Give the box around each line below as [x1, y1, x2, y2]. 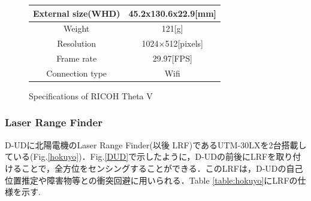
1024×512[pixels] [141, 37, 203, 50]
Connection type [46, 66, 107, 79]
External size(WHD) [33, 7, 120, 19]
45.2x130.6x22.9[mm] [128, 7, 217, 19]
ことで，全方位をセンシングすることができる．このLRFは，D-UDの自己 [21, 162, 303, 174]
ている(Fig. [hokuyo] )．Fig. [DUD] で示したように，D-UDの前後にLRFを [5, 150, 276, 163]
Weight [64, 22, 90, 35]
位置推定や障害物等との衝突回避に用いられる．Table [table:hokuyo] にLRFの [5, 173, 298, 186]
